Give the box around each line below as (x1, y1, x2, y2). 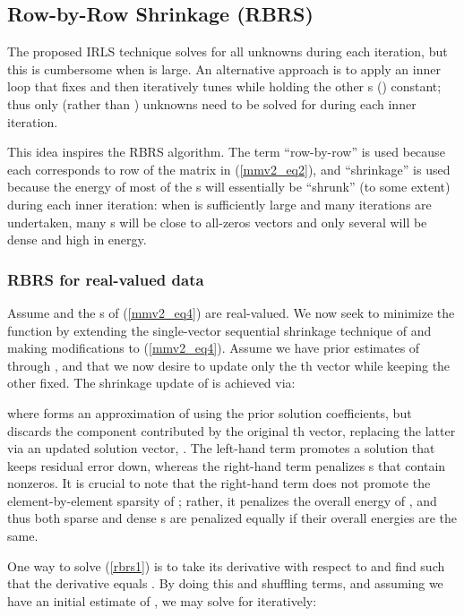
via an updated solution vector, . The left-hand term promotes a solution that (7, 439, 435, 458)
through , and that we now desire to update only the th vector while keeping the (7, 355, 451, 374)
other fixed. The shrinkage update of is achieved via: (7, 373, 296, 392)
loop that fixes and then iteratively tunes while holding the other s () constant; (7, 77, 442, 96)
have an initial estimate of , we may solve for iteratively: (7, 591, 317, 610)
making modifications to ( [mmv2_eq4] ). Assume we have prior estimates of (7, 338, 420, 357)
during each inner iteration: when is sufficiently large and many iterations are (7, 194, 432, 213)
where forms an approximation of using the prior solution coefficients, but (7, 403, 412, 422)
